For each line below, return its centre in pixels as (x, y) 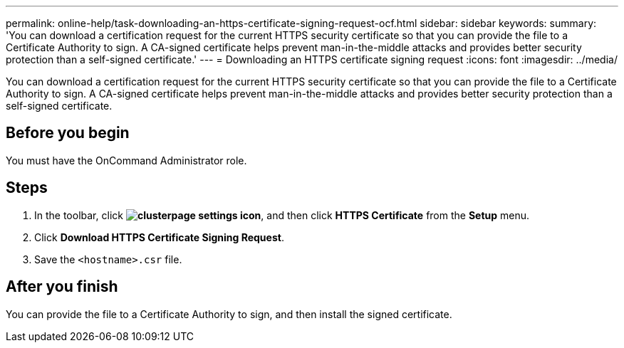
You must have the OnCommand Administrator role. (126, 160)
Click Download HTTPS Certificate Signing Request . (159, 237)
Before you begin (68, 133)
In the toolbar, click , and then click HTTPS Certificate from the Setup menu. (282, 215)
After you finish (62, 287)
